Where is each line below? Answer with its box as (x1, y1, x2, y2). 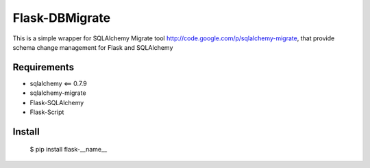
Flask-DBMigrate (12, 10, 111, 25)
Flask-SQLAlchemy (29, 98, 84, 107)
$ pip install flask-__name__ (29, 145, 108, 154)
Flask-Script (29, 108, 64, 116)
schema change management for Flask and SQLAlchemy (12, 43, 173, 51)
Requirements (12, 61, 75, 73)
